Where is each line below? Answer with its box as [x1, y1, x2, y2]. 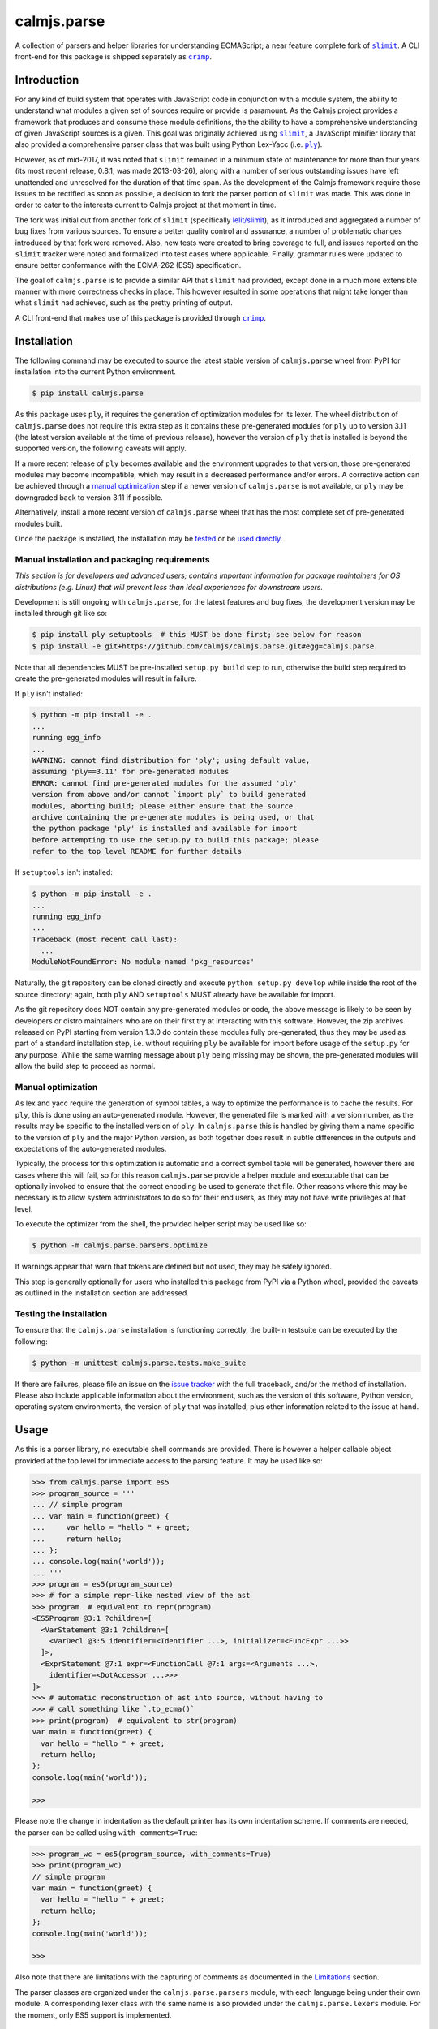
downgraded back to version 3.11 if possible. [15, 492, 164, 502]
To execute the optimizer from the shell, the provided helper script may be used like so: [15, 1219, 307, 1229]
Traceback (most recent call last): [32, 934, 178, 944]
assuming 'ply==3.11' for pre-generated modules [32, 767, 230, 777]
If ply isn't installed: [15, 688, 84, 698]
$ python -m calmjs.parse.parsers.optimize [32, 1241, 208, 1250]
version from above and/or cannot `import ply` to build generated [32, 790, 307, 799]
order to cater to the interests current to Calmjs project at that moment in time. [15, 200, 277, 210]
